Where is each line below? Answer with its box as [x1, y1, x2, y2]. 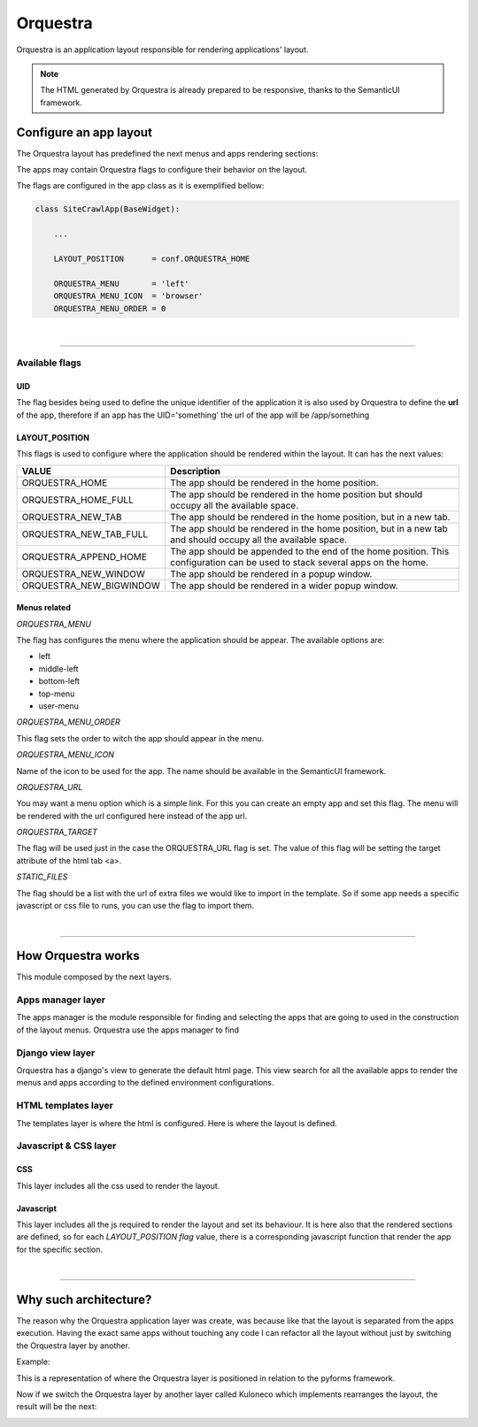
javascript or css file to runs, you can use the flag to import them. [16, 901, 255, 911]
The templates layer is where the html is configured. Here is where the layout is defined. [16, 1117, 338, 1128]
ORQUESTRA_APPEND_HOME [21, 550, 148, 563]
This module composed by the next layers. [16, 971, 172, 982]
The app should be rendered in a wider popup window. [169, 579, 398, 592]
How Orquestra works [16, 948, 141, 963]
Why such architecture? [16, 1292, 152, 1307]
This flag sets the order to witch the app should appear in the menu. [16, 733, 265, 743]
